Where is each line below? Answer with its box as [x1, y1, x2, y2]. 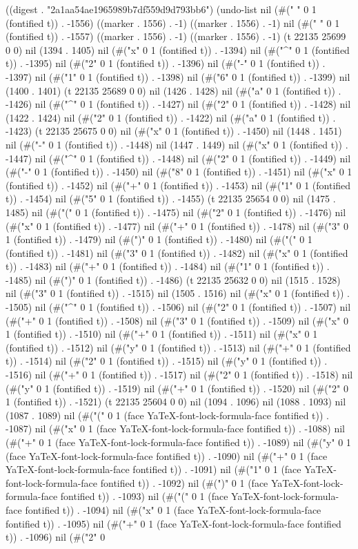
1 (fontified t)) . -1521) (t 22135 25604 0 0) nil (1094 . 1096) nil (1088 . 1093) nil [6, 394, 346, 409]
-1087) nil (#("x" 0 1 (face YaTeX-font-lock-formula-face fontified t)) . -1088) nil [6, 421, 345, 436]
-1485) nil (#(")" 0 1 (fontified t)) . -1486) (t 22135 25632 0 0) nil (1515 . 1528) [6, 272, 341, 287]
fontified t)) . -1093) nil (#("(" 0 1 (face [60, 489, 228, 503]
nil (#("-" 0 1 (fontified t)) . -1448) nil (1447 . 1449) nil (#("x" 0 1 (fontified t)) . [6, 137, 348, 151]
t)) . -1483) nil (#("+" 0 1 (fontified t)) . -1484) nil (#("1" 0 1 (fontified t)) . [6, 259, 330, 273]
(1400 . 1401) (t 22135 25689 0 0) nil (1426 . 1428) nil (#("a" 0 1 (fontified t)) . [6, 83, 341, 97]
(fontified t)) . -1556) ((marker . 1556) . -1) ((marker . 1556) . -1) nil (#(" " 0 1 [6, 15, 340, 30]
